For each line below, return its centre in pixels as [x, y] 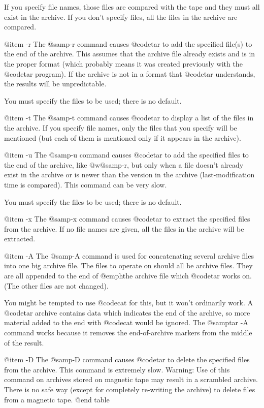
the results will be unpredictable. [55, 84]
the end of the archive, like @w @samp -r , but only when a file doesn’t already [124, 164]
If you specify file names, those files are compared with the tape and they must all [132, 7]
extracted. [20, 239]
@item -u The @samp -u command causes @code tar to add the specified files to [126, 155]
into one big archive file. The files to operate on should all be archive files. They [128, 265]
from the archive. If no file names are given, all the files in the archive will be [124, 228]
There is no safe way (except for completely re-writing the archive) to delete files [130, 389]
